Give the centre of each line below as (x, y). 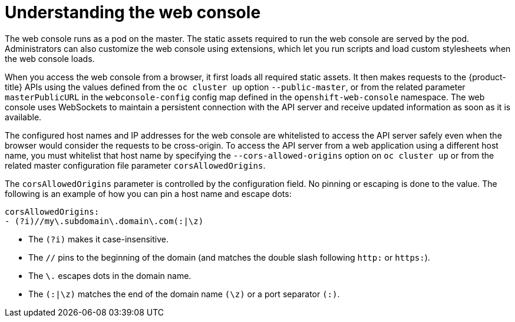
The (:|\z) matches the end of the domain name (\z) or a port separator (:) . (184, 294)
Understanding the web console (133, 12)
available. (23, 117)
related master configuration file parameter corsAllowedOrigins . (135, 165)
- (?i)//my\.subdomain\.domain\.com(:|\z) (104, 221)
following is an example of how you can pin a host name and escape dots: (148, 193)
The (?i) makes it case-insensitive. (98, 239)
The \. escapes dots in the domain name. (110, 275)
